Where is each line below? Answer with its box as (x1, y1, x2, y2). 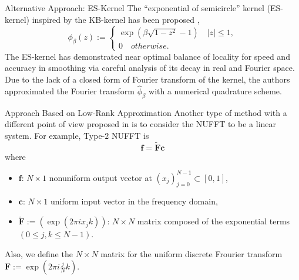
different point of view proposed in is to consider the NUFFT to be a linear (5, 118, 277, 130)
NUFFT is (111, 129, 149, 141)
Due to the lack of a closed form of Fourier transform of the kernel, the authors (5, 73, 290, 85)
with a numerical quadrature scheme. (149, 84, 282, 97)
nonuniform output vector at (49, 171, 152, 183)
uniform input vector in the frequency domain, (50, 195, 218, 207)
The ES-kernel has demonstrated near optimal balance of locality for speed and (5, 50, 290, 62)
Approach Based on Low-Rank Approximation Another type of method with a (5, 106, 287, 118)
